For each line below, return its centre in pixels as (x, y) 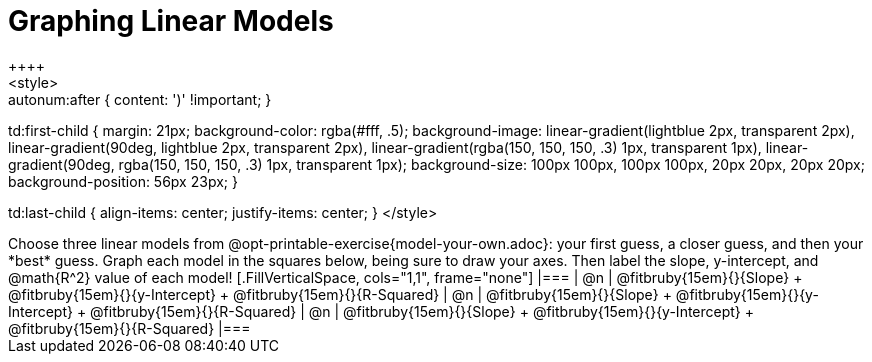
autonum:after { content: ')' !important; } (140, 99)
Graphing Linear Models (171, 21)
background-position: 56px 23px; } (123, 181)
